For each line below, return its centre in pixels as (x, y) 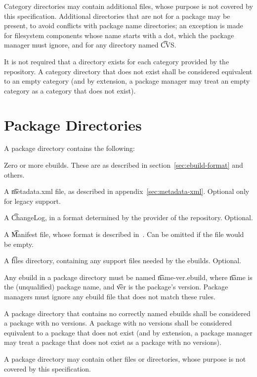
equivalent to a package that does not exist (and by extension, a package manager (128, 332)
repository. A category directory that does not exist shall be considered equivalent (128, 71)
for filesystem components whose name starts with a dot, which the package (119, 35)
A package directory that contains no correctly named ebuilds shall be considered (127, 313)
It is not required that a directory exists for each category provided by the (117, 61)
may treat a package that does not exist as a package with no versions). (113, 342)
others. (14, 174)
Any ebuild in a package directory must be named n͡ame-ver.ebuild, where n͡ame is (128, 277)
